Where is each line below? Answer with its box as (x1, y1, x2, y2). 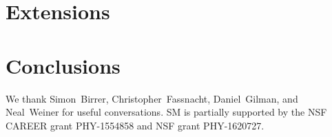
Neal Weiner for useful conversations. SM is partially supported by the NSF (6, 105, 327, 119)
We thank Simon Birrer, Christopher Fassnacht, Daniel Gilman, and (6, 91, 298, 105)
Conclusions (6, 51, 121, 79)
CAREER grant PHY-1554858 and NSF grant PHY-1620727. (6, 118, 264, 132)
